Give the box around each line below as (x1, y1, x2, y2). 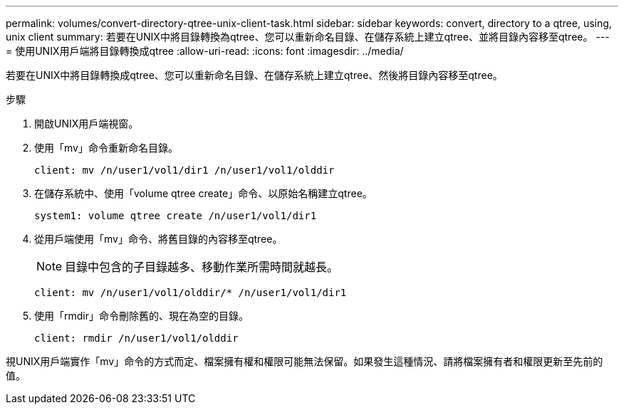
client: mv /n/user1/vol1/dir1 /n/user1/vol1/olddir (34, 164, 335, 176)
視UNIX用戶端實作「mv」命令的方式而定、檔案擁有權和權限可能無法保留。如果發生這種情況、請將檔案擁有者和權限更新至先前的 (6, 355, 603, 367)
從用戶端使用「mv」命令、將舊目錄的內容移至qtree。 (34, 233, 283, 245)
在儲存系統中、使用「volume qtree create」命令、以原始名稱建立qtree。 (34, 187, 373, 199)
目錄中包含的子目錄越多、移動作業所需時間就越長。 (65, 260, 339, 274)
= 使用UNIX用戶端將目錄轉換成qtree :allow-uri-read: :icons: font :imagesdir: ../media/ (6, 45, 404, 57)
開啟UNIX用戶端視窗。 (34, 117, 139, 130)
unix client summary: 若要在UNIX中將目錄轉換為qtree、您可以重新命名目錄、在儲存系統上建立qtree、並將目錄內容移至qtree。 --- (6, 31, 610, 43)
